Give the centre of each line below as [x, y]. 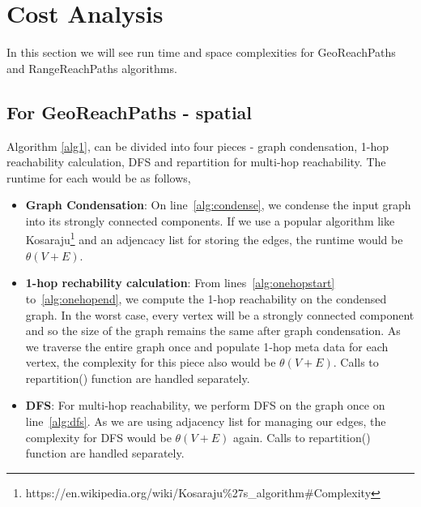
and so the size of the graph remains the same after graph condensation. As [213, 331]
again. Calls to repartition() [302, 437]
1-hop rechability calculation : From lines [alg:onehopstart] [180, 283]
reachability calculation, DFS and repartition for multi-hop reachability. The [196, 162]
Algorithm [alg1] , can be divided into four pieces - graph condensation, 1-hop [198, 146]
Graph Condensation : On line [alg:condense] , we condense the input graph [218, 205]
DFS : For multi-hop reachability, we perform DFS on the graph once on [205, 405]
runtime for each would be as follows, [99, 177]
